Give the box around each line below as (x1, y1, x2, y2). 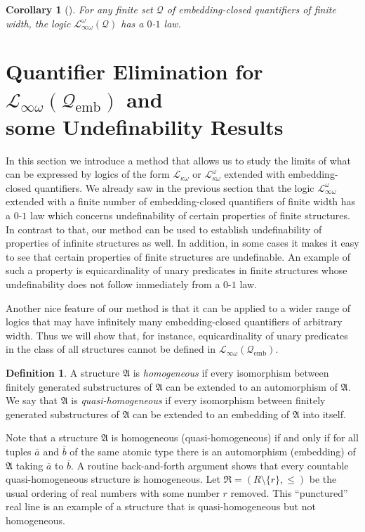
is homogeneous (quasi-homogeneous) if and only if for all (111, 430, 359, 445)
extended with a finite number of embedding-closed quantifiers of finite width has (6, 194, 356, 209)
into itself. (303, 406, 346, 421)
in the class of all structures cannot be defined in (6, 342, 216, 356)
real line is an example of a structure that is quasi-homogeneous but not (6, 499, 316, 514)
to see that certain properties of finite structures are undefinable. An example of (6, 249, 350, 264)
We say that (6, 393, 58, 408)
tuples (6, 443, 32, 458)
